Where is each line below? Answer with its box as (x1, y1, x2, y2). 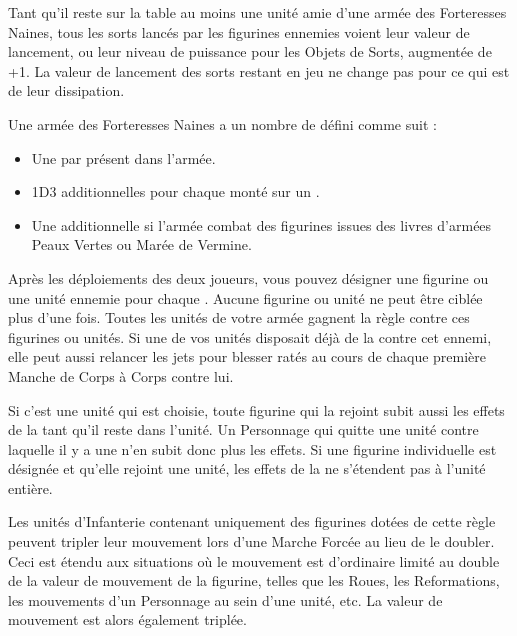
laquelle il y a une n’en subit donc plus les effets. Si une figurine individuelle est (8, 438, 497, 459)
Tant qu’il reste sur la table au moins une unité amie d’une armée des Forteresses (8, 2, 507, 22)
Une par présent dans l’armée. (31, 147, 216, 168)
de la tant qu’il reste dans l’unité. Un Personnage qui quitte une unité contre (8, 419, 479, 440)
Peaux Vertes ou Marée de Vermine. (31, 234, 252, 255)
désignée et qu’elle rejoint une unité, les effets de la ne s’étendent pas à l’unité (8, 458, 486, 479)
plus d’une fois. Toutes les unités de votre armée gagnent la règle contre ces (8, 307, 470, 328)
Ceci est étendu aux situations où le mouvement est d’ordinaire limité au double (8, 550, 500, 571)
